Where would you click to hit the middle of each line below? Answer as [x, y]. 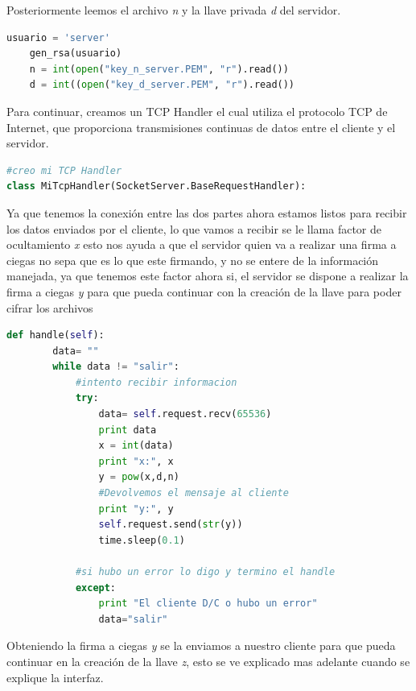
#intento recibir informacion [156, 382]
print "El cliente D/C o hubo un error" [208, 604]
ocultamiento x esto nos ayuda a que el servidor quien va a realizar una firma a [202, 244]
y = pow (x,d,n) [139, 477]
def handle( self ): [56, 335]
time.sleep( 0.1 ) [142, 540]
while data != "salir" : [116, 367]
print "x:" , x [136, 461]
